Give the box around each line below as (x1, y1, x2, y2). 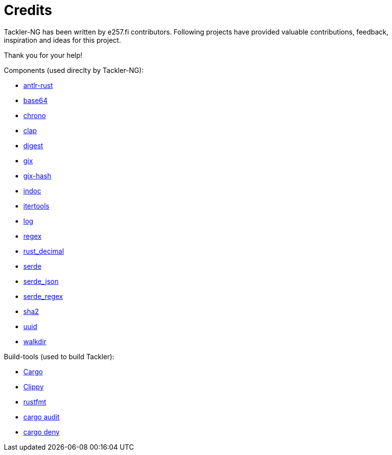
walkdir (23, 337, 47, 346)
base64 (23, 96, 48, 105)
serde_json (23, 277, 59, 285)
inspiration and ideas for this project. (4, 35, 121, 44)
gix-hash (23, 171, 51, 180)
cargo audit (23, 412, 60, 421)
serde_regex (23, 292, 63, 300)
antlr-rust (23, 81, 53, 89)
